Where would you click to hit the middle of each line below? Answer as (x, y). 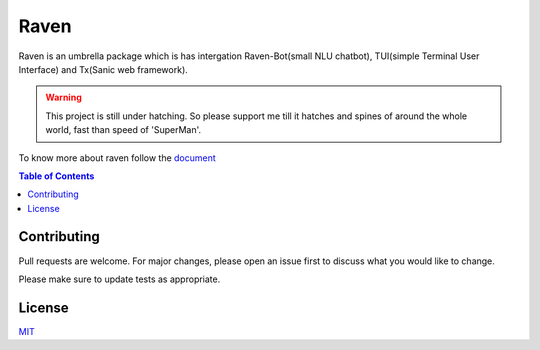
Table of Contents (56, 176)
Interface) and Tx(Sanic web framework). (103, 69)
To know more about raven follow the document (117, 157)
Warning (63, 97)
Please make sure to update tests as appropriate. (119, 279)
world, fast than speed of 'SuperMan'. (123, 130)
